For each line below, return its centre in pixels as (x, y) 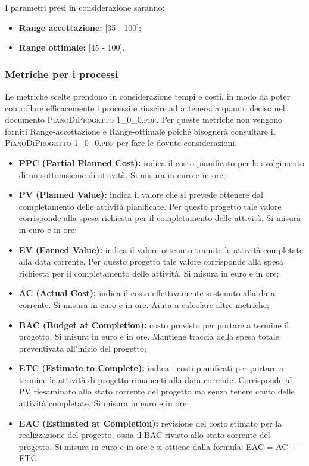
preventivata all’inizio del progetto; (82, 348)
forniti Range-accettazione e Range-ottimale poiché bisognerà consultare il (140, 131)
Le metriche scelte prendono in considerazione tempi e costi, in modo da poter (148, 96)
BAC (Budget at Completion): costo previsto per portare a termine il (154, 324)
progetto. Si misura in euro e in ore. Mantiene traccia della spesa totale (149, 336)
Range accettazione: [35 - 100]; (80, 27)
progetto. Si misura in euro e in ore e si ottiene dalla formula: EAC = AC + (158, 446)
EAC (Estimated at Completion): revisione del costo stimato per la (150, 423)
